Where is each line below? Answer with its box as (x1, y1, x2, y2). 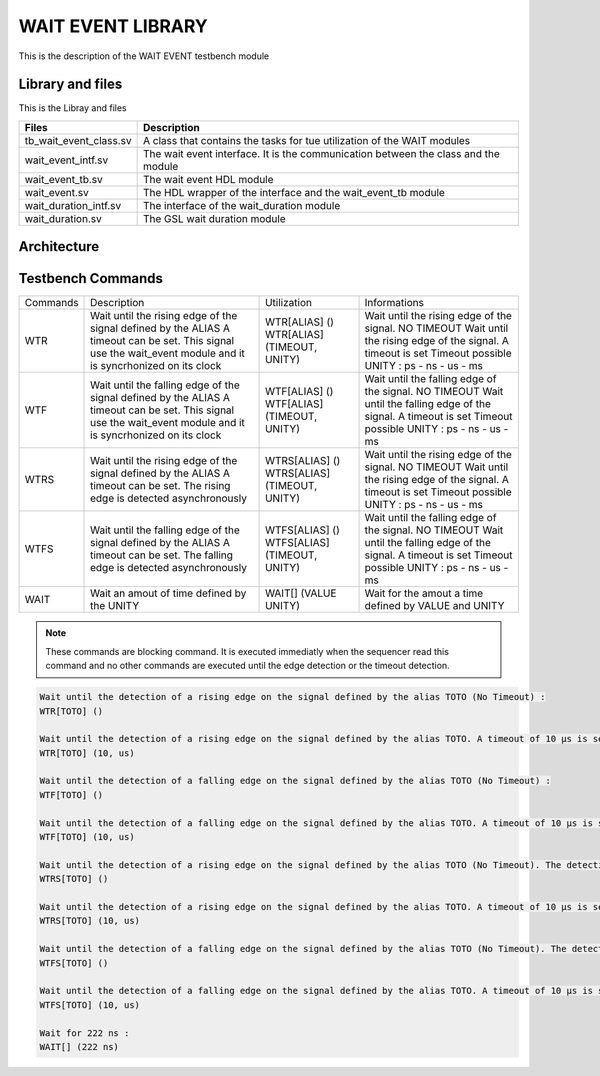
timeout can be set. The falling (90, 548, 234, 562)
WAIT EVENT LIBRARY (18, 15, 209, 37)
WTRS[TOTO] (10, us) (39, 915, 140, 927)
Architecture (18, 238, 100, 255)
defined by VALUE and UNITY (364, 599, 505, 613)
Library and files (18, 76, 123, 93)
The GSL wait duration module (142, 211, 287, 225)
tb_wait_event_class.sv (24, 133, 132, 147)
